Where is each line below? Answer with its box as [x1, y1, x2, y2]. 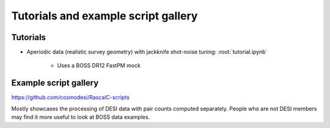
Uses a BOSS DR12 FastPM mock [57, 62, 141, 69]
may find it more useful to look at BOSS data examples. [11, 113, 150, 121]
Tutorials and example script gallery [11, 9, 198, 22]
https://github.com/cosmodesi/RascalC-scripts [11, 94, 130, 101]
